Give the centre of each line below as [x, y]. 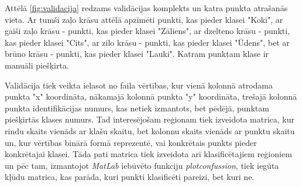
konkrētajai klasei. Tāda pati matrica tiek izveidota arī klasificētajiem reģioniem [148, 154]
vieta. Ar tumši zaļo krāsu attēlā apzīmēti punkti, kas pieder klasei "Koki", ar [144, 19]
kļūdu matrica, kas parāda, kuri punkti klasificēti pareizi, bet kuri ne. [130, 177]
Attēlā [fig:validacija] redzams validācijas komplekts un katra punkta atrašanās [146, 8]
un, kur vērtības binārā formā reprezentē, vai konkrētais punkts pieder [131, 142]
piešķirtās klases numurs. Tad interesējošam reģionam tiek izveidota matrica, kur [150, 119]
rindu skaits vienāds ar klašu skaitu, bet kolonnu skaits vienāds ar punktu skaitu [150, 130]
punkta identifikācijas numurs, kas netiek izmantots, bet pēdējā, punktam [137, 108]
